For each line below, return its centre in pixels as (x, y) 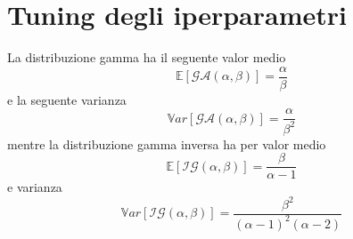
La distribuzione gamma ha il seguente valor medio (147, 57)
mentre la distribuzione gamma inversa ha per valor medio (167, 143)
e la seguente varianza (67, 99)
